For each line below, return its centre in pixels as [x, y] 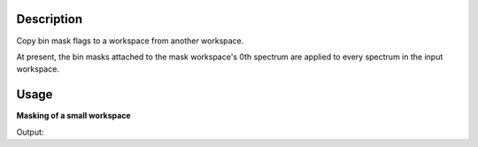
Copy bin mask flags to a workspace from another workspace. [130, 41]
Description [50, 19]
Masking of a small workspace [74, 116]
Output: [30, 132]
